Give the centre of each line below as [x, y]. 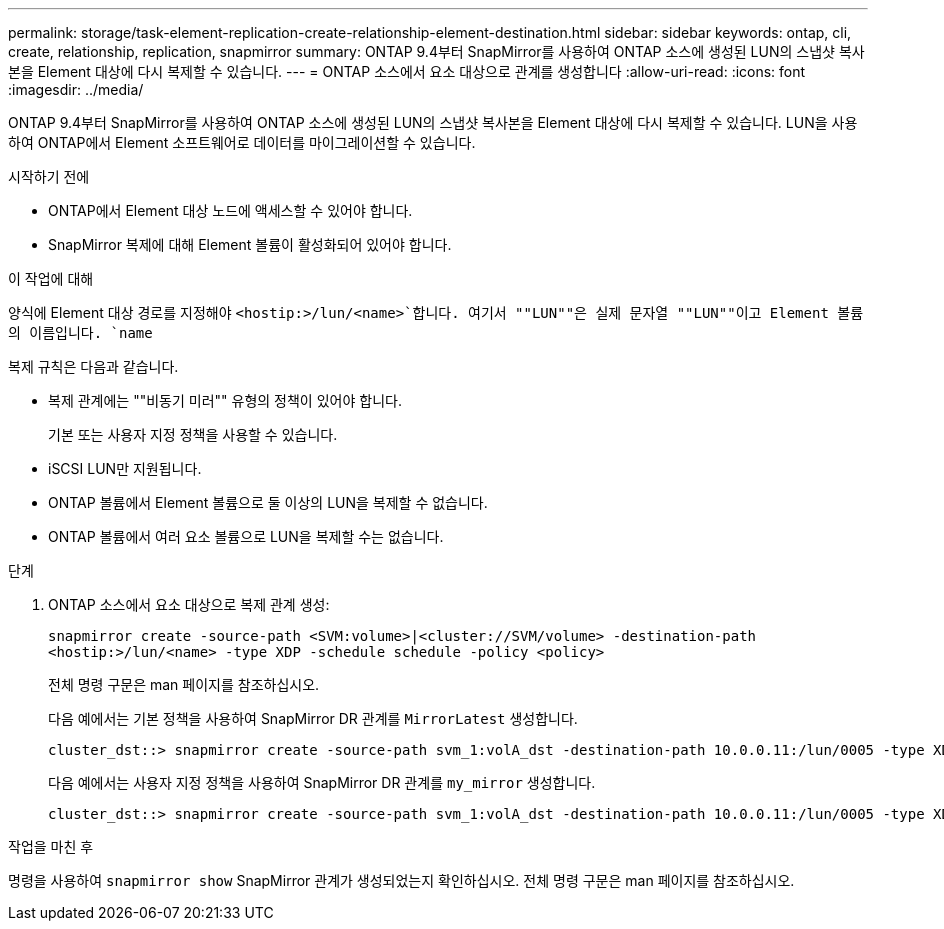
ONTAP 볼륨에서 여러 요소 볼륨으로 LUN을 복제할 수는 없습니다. [246, 536]
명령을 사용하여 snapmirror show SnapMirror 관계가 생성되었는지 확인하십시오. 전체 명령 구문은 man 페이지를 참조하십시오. [401, 880]
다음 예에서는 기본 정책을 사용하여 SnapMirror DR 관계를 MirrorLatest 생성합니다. [313, 718]
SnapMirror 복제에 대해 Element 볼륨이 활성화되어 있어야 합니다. [250, 244]
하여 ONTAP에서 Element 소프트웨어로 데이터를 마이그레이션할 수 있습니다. [242, 142]
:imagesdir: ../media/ [76, 89]
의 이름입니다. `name [80, 333]
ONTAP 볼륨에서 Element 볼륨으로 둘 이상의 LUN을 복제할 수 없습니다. [268, 502]
